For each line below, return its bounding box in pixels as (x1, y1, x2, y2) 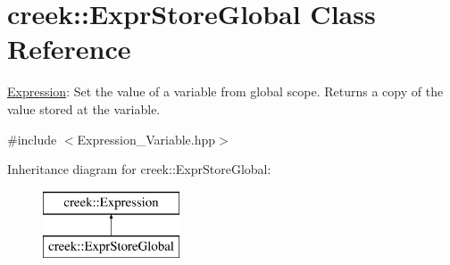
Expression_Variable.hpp (77, 129, 216, 148)
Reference (7, 30, 131, 67)
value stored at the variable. (7, 99, 161, 118)
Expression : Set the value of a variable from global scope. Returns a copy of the (7, 82, 444, 101)
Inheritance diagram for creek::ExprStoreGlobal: (7, 160, 271, 178)
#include (7, 129, 57, 148)
